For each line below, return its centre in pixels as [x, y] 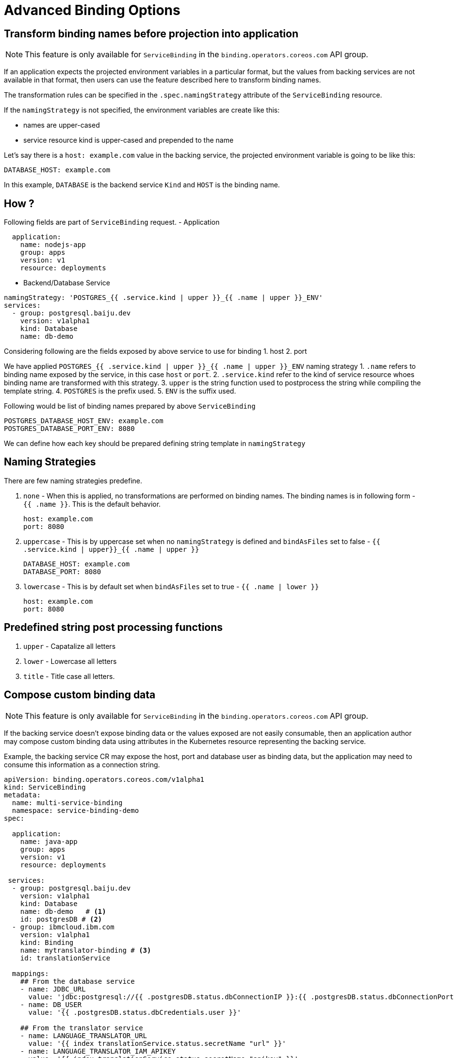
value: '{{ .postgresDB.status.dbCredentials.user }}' [135, 1012]
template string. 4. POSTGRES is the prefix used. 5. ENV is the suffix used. [120, 391]
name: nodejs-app [53, 245]
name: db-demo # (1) [63, 911]
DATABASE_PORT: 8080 [62, 571]
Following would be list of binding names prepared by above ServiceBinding [130, 406]
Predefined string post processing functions [114, 628]
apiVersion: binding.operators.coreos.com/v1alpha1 [104, 779]
